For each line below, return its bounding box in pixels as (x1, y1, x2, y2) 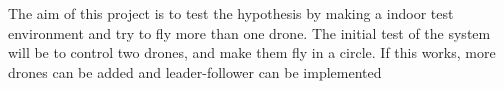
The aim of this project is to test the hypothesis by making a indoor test (8, 3, 454, 23)
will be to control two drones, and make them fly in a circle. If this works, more (8, 42, 496, 63)
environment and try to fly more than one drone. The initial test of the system (8, 22, 491, 43)
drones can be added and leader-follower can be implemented (8, 61, 382, 82)
